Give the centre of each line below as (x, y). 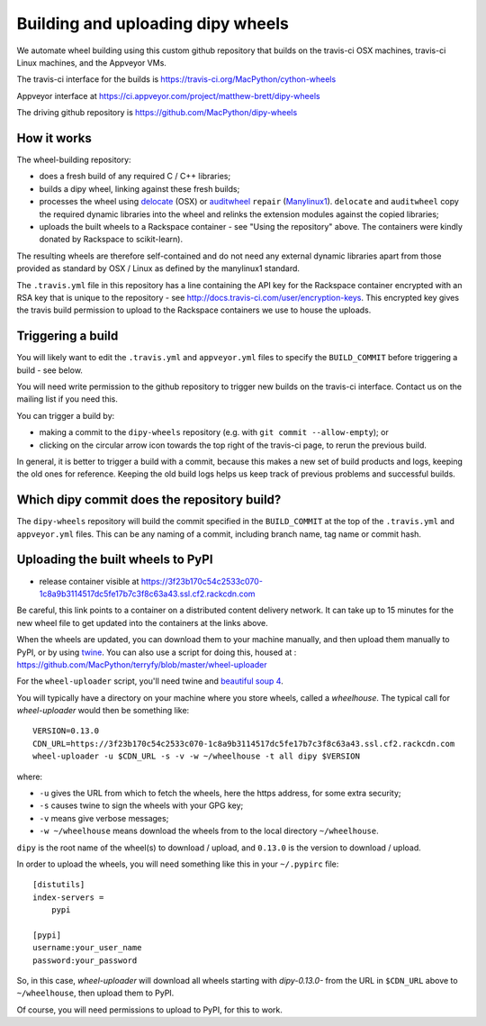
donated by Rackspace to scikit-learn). (111, 240)
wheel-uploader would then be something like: (103, 711)
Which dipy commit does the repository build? (149, 500)
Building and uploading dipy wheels (153, 23)
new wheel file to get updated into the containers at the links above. (143, 622)
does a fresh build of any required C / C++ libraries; (135, 177)
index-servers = (68, 897)
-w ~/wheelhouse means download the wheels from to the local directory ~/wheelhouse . (209, 831)
